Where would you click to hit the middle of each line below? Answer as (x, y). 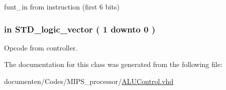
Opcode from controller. (41, 47)
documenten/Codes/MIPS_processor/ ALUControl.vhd (89, 81)
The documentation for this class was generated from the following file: (113, 64)
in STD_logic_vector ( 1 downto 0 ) (80, 29)
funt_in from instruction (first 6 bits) (62, 6)
